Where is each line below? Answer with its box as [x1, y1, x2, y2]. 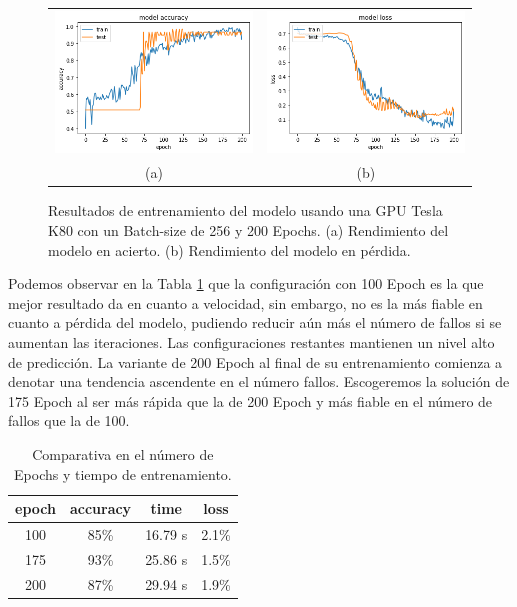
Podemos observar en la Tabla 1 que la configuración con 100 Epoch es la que [8, 273, 484, 294]
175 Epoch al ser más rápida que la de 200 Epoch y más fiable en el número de [8, 390, 493, 411]
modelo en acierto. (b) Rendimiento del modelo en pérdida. [48, 239, 411, 260]
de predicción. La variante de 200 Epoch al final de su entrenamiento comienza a [8, 351, 503, 372]
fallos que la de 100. [8, 410, 130, 431]
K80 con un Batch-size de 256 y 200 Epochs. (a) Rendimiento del [48, 220, 449, 241]
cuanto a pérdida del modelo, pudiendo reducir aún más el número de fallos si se [8, 312, 502, 333]
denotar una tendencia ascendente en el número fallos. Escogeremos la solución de [8, 371, 510, 392]
